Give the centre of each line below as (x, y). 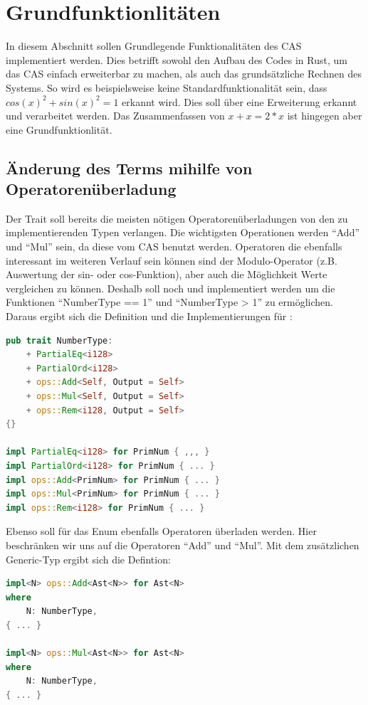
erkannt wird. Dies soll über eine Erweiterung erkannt (240, 101)
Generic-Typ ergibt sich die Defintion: (88, 559)
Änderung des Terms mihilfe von (129, 168)
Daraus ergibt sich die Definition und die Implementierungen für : (149, 316)
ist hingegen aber (325, 116)
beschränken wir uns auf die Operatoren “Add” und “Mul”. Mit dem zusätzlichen (183, 545)
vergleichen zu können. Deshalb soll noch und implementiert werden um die (170, 288)
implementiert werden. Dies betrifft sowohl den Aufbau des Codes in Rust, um (177, 59)
